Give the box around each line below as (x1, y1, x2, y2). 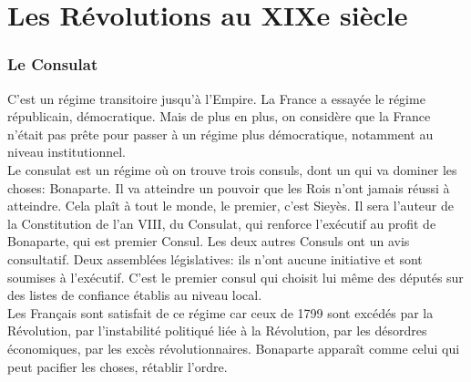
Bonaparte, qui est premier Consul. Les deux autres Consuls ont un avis (7, 232, 410, 251)
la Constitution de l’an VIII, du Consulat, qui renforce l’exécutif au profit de (7, 213, 436, 232)
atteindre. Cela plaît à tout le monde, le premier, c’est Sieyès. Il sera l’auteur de (7, 196, 454, 215)
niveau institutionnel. (7, 142, 127, 161)
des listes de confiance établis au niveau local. (7, 285, 262, 305)
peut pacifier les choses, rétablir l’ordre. (7, 356, 228, 376)
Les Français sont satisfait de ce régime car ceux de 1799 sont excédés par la (7, 303, 434, 322)
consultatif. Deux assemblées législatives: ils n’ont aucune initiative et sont (7, 249, 423, 268)
